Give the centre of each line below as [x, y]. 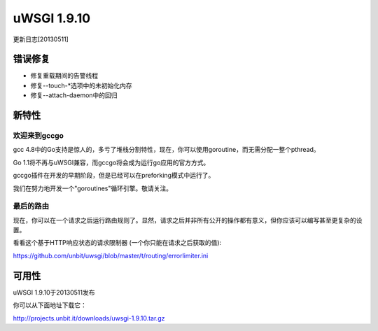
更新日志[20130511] [41, 39]
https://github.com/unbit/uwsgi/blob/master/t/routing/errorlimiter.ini [111, 255]
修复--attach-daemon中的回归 [74, 95]
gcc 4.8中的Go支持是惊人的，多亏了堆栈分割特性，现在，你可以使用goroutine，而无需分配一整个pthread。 [166, 150]
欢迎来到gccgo [38, 136]
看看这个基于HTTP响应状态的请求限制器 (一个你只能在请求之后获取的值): [117, 243]
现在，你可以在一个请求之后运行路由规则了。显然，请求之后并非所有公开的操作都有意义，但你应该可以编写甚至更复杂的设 [188, 220]
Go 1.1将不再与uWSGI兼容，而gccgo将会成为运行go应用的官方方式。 [111, 162]
